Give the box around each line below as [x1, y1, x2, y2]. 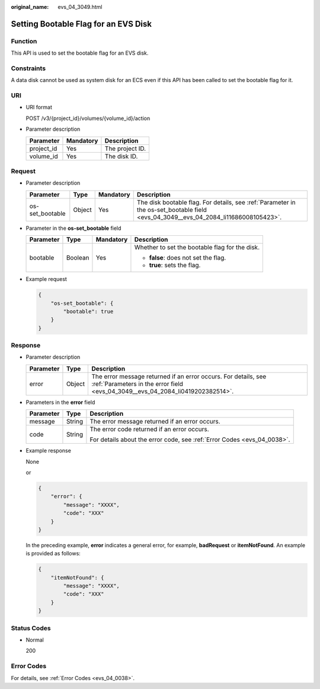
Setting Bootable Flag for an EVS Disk [11, 18, 152, 29]
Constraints [11, 64, 46, 72]
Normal [25, 636, 44, 643]
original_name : [11, 4, 49, 10]
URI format [25, 104, 53, 111]
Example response [25, 447, 71, 454]
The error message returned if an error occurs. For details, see [91, 372, 267, 380]
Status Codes [11, 624, 51, 632]
